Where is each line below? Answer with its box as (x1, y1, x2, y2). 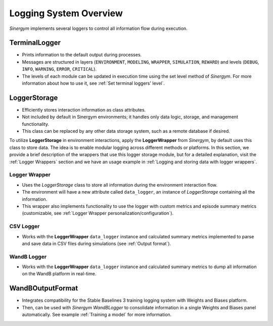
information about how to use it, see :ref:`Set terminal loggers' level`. (22, 80, 165, 86)
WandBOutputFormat (9, 284, 78, 293)
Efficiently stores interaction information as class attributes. (22, 106, 146, 113)
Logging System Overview (9, 8, 123, 19)
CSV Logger (9, 223, 40, 230)
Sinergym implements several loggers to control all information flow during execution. (9, 25, 188, 31)
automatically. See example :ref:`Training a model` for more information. (22, 312, 172, 318)
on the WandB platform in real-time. (22, 271, 97, 277)
